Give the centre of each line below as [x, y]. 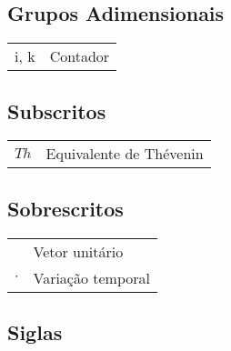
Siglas [35, 332]
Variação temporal [91, 277]
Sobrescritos [65, 208]
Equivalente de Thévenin [125, 154]
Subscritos [57, 110]
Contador [80, 56]
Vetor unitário [78, 251]
